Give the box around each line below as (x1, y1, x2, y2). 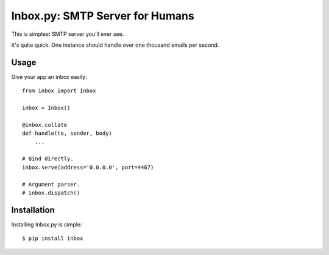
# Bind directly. (22, 155, 74, 162)
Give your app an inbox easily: (11, 73, 88, 80)
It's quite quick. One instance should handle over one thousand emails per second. (11, 41, 219, 49)
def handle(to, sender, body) (22, 130, 113, 137)
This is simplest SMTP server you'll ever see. (11, 30, 124, 38)
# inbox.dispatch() (22, 189, 80, 196)
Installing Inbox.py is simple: (11, 220, 82, 228)
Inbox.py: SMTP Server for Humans (11, 9, 194, 22)
